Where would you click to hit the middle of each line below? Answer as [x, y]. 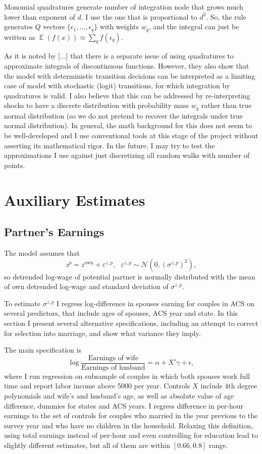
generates [18, 26]
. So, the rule [226, 16]
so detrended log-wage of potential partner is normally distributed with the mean [130, 276]
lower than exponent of [40, 16]
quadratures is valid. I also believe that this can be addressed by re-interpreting [127, 95]
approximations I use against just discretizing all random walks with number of [127, 155]
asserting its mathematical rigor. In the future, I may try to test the [110, 145]
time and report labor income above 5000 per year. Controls [97, 386]
